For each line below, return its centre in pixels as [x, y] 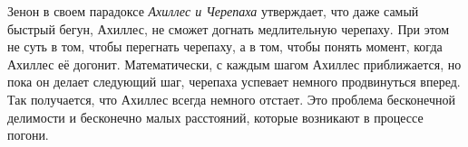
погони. [28, 135]
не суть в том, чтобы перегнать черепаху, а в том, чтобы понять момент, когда [225, 46]
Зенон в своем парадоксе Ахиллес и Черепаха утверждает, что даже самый [213, 11]
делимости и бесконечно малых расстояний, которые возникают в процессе [215, 117]
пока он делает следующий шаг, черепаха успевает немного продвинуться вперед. [234, 82]
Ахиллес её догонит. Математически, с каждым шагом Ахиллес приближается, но [234, 64]
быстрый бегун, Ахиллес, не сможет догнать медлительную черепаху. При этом [229, 28]
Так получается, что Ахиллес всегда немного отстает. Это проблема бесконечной [231, 99]
